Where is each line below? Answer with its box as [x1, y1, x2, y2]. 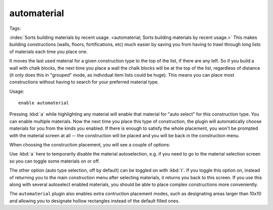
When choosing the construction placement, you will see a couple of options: [9, 142, 170, 148]
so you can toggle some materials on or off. [9, 158, 100, 164]
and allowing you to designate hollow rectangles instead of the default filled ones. [9, 197, 180, 204]
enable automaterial [18, 100, 69, 106]
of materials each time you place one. [9, 48, 88, 55]
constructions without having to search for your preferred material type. [9, 79, 159, 85]
